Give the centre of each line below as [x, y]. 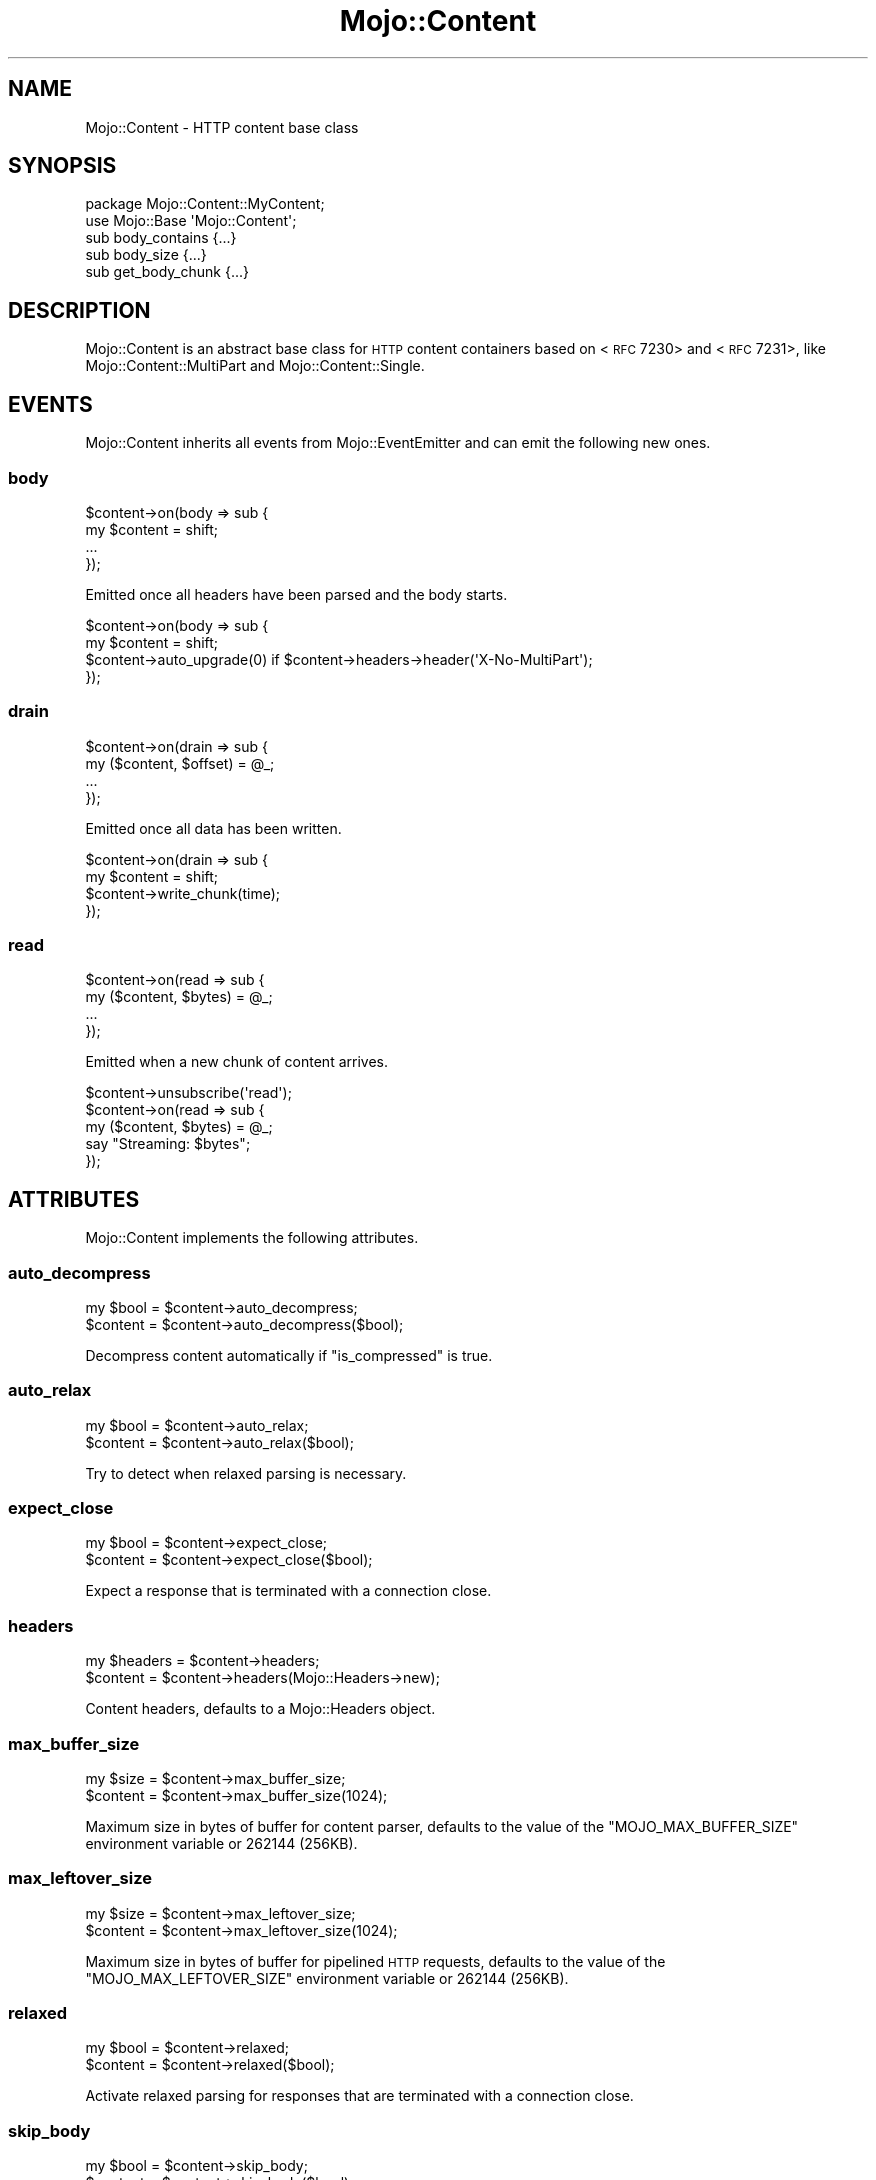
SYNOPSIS [62, 166]
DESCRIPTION [79, 310]
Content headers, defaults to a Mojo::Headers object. [260, 1709]
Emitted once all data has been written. [213, 828]
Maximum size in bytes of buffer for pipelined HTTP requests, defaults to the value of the [375, 1961]
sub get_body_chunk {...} [167, 272]
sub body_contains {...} [161, 238]
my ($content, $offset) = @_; [180, 763]
